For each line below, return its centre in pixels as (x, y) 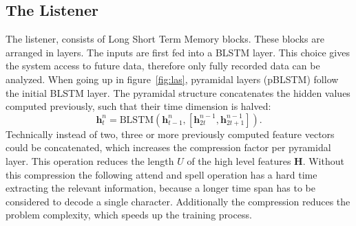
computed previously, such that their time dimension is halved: (138, 106)
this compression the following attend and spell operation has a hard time (161, 174)
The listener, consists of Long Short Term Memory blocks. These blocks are (165, 39)
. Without (323, 160)
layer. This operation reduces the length (90, 160)
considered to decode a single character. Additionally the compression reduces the (178, 201)
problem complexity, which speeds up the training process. (129, 215)
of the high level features (239, 160)
